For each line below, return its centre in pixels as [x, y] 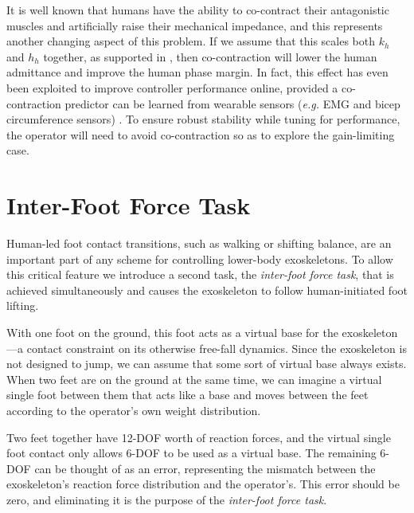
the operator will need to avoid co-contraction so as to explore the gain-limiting [201, 134]
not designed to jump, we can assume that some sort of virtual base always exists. [207, 364]
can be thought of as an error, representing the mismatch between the [205, 468]
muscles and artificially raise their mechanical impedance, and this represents [195, 25]
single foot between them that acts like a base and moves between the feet [187, 395]
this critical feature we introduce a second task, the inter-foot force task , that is [200, 274]
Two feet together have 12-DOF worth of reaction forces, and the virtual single [199, 437]
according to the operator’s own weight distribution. [134, 410]
